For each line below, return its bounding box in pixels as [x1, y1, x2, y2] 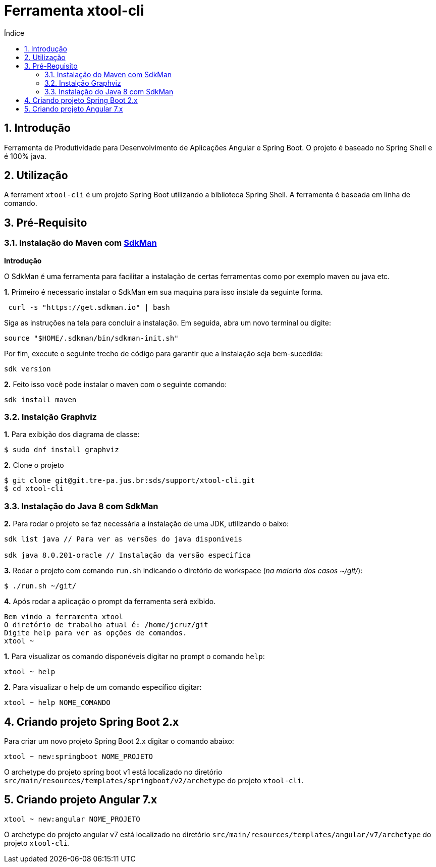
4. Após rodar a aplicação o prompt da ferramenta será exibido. [4, 597, 216, 606]
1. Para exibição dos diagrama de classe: [4, 430, 140, 439]
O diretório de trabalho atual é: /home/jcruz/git [4, 621, 208, 629]
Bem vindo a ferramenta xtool [4, 613, 124, 621]
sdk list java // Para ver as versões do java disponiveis [4, 535, 243, 544]
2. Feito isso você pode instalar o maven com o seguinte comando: [4, 380, 227, 389]
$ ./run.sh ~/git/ [4, 582, 77, 590]
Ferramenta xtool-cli [4, 2, 144, 19]
